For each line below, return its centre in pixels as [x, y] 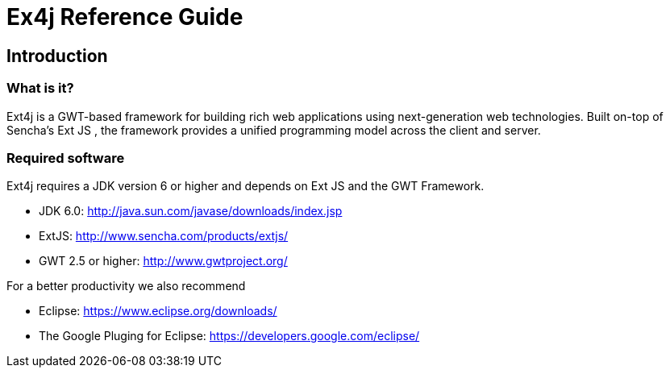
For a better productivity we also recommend [126, 286]
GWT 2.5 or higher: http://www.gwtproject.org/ [163, 261]
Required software [66, 158]
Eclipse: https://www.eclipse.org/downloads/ [158, 311]
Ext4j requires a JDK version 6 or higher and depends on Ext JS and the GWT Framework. [246, 186]
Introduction [57, 56]
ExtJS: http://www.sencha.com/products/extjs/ [164, 236]
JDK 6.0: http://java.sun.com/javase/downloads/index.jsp [191, 211]
